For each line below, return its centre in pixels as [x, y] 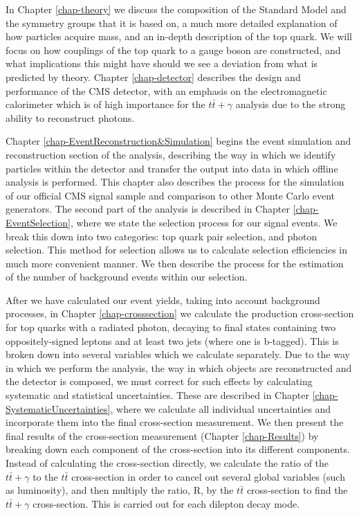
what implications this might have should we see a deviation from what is [162, 63]
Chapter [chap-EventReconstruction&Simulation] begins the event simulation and [178, 141]
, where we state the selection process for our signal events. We [204, 222]
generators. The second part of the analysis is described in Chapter [148, 209]
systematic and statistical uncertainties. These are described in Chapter [157, 395]
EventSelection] [38, 222]
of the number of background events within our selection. [127, 277]
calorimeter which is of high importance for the [105, 104]
